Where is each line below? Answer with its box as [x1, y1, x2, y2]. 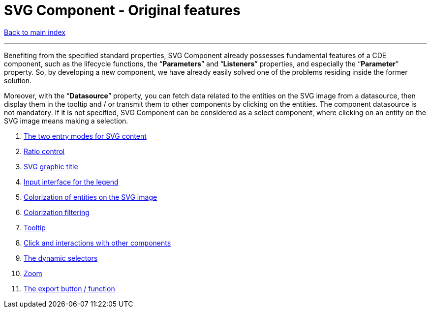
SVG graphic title [24, 162, 78, 171]
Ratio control [24, 147, 65, 156]
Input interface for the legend [24, 177, 119, 186]
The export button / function [24, 284, 115, 293]
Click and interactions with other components [24, 238, 171, 247]
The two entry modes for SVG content [24, 131, 147, 140]
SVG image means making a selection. [4, 116, 128, 125]
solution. [4, 76, 32, 85]
